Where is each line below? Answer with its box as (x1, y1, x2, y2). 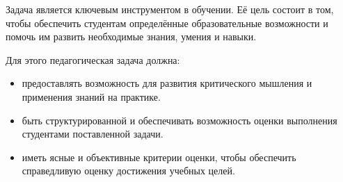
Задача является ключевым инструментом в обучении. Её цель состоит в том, (6, 2, 334, 16)
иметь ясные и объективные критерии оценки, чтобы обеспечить (22, 149, 296, 164)
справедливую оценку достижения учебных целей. (22, 163, 235, 178)
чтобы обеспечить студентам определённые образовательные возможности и (6, 15, 328, 30)
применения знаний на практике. (22, 89, 161, 104)
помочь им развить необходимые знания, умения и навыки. (6, 29, 257, 44)
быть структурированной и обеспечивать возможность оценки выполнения (22, 113, 337, 127)
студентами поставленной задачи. (22, 126, 163, 141)
